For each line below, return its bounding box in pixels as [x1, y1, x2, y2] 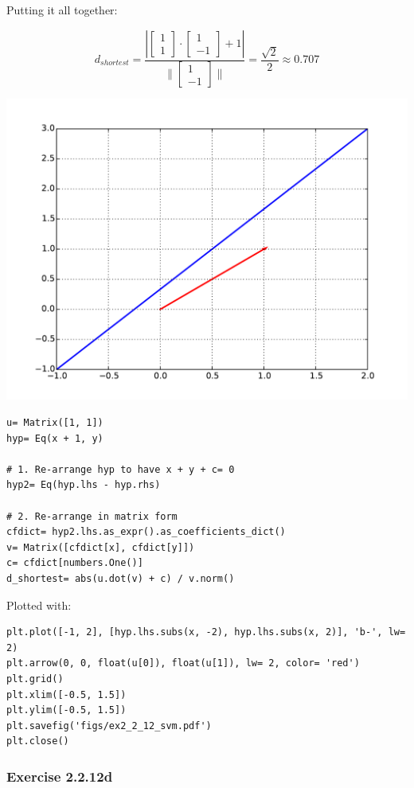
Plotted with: [6, 596, 72, 613]
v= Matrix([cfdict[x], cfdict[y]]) [6, 541, 195, 553]
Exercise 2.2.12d [6, 766, 113, 786]
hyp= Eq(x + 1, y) [6, 432, 103, 444]
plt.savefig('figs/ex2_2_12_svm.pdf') [6, 720, 212, 731]
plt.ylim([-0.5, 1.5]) [6, 704, 127, 716]
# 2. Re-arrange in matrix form [6, 510, 178, 522]
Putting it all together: [6, 2, 118, 18]
